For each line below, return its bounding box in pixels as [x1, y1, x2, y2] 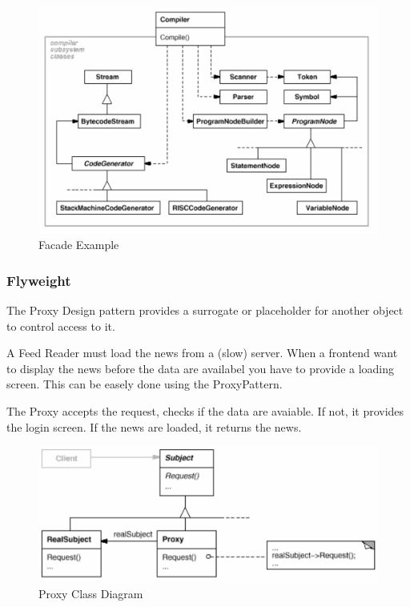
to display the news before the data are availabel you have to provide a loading [6, 360, 395, 376]
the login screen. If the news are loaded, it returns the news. [6, 418, 302, 435]
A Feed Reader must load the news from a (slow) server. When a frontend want [6, 344, 398, 361]
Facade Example [38, 236, 119, 253]
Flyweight [6, 270, 71, 290]
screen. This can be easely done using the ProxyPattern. [6, 376, 283, 392]
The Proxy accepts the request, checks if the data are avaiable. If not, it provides [6, 403, 404, 419]
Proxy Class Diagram [38, 585, 143, 601]
